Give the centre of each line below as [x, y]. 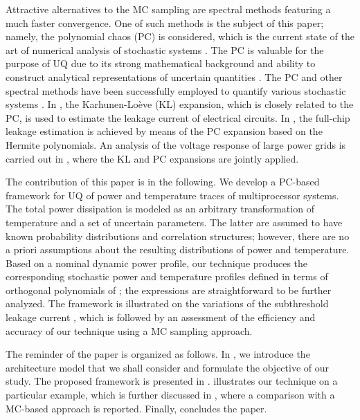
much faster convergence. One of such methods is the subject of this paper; [165, 22]
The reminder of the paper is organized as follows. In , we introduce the [158, 354]
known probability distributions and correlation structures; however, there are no [178, 236]
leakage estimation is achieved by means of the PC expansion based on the [164, 131]
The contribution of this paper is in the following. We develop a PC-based [163, 182]
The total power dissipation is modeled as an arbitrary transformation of [160, 209]
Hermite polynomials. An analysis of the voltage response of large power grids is [176, 144]
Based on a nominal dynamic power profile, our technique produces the [157, 263]
